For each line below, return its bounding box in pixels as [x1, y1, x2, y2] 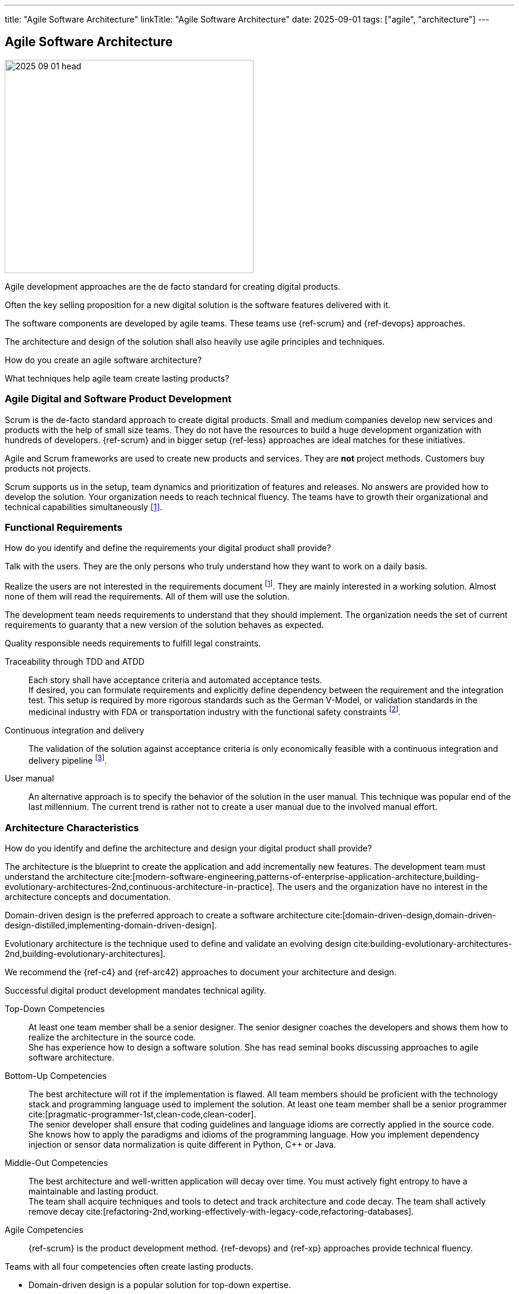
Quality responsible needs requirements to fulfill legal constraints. [5, 638, 261, 648]
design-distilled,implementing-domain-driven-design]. [5, 920, 217, 931]
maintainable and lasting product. [28, 1186, 159, 1197]
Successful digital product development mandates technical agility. [5, 985, 267, 996]
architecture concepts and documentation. [5, 892, 171, 902]
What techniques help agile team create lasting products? [5, 373, 229, 383]
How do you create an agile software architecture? [5, 354, 202, 365]
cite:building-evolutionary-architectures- [353, 939, 512, 949]
